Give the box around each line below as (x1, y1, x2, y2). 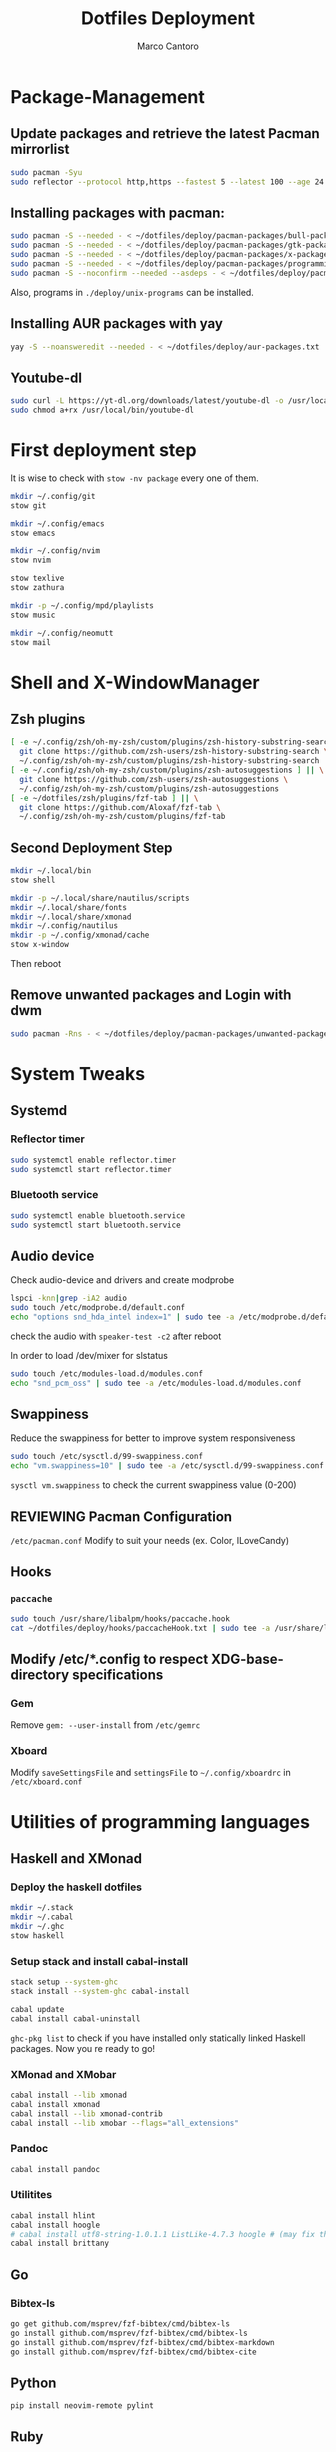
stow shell (10, 875, 56, 885)
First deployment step (10, 439, 197, 462)
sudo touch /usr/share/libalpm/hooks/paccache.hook (10, 1613, 230, 1624)
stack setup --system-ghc (10, 1977, 118, 1987)
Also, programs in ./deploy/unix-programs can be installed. (10, 286, 255, 298)
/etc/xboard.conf (10, 1777, 83, 1787)
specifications (71, 1666, 164, 1683)
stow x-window (10, 940, 70, 950)
